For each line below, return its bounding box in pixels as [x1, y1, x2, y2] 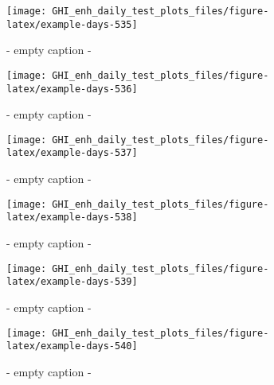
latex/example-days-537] [6, 147, 138, 159]
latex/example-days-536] [6, 83, 138, 95]
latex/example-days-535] [6, 18, 138, 30]
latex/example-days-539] [6, 276, 138, 288]
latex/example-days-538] [6, 212, 138, 224]
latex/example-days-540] [6, 340, 138, 352]
